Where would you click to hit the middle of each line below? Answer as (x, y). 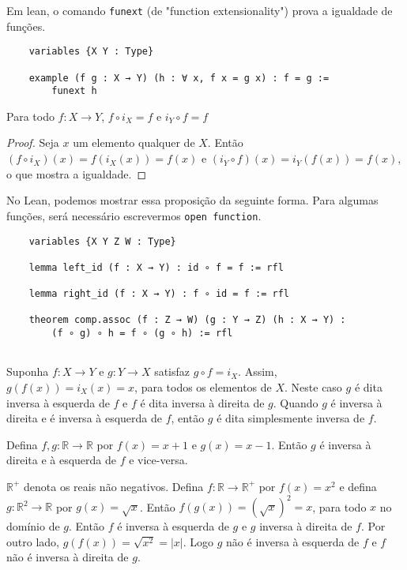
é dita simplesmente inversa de (291, 418)
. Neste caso (313, 387)
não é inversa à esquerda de (293, 541)
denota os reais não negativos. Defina (114, 486)
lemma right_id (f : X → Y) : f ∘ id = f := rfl (159, 294)
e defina (358, 486)
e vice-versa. (158, 460)
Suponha (28, 371)
